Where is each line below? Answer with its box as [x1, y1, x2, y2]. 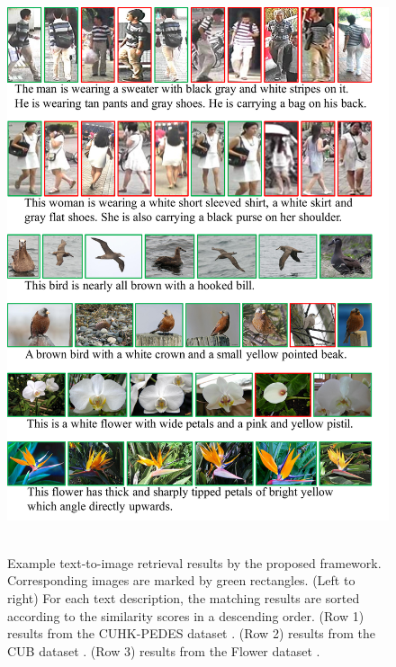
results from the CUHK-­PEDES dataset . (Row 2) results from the [7, 624, 376, 643]
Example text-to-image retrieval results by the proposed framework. [7, 553, 382, 572]
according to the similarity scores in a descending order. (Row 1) [7, 606, 364, 625]
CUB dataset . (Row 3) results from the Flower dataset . [7, 641, 320, 660]
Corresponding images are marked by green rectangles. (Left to [7, 571, 355, 590]
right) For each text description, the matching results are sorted [7, 588, 360, 607]
